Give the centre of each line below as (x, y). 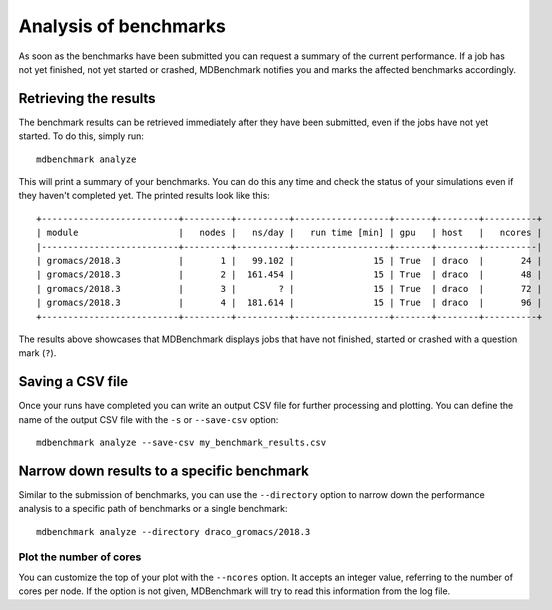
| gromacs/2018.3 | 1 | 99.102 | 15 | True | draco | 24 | (289, 260)
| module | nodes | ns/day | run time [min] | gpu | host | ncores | (289, 233)
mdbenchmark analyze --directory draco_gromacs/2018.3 (173, 531)
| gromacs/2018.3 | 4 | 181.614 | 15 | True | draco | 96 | (289, 303)
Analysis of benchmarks (122, 26)
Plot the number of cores (80, 557)
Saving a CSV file (73, 381)
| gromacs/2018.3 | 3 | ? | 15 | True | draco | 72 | (289, 288)
